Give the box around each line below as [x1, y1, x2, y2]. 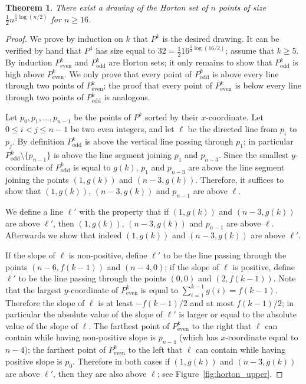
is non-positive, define [68, 249, 147, 261]
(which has [179, 331, 218, 343]
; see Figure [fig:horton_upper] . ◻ [157, 367, 283, 379]
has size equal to [96, 44, 156, 57]
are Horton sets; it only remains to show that [108, 56, 272, 68]
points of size [219, 1, 266, 13]
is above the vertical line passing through [84, 135, 233, 147]
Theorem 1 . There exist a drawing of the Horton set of [5, 1, 208, 13]
